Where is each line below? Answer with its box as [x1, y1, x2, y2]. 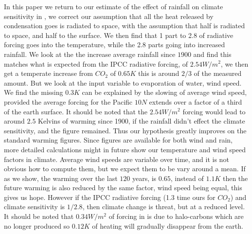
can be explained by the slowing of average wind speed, [82, 87, 247, 97]
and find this [193, 49, 232, 59]
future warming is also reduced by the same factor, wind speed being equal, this [4, 182, 242, 193]
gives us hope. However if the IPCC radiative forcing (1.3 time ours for [4, 192, 216, 202]
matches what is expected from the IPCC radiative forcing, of [4, 58, 188, 69]
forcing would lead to [182, 106, 246, 116]
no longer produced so [4, 220, 70, 231]
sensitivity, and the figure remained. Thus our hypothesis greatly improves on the [4, 125, 247, 135]
